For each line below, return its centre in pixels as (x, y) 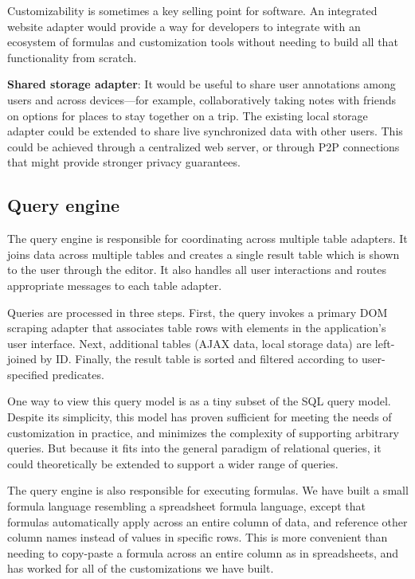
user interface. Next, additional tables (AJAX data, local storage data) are (190, 343)
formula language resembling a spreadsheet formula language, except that (186, 506)
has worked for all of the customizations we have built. (141, 568)
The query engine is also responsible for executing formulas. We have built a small (208, 490)
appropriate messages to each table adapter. (115, 285)
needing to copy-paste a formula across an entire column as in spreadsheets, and (203, 552)
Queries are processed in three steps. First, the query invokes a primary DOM (198, 312)
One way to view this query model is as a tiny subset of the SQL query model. (199, 401)
